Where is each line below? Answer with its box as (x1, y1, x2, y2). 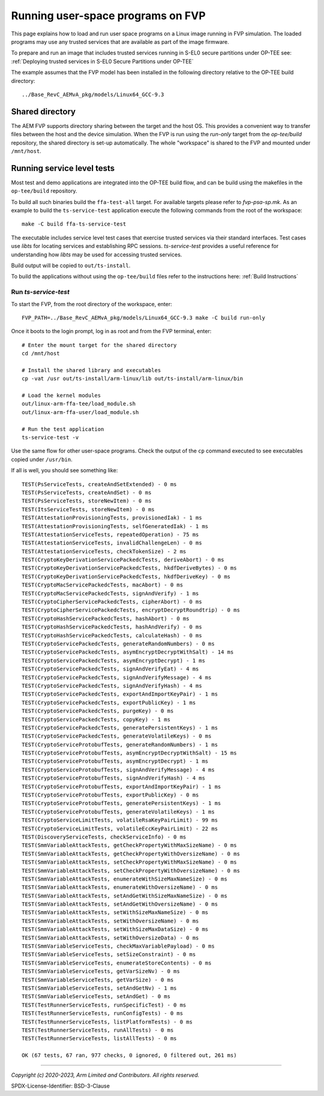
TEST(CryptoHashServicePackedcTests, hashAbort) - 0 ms (22, 615, 190, 622)
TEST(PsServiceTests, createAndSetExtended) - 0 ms (22, 481, 177, 487)
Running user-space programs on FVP (11, 9, 206, 22)
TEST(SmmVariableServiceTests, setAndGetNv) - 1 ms (22, 985, 177, 992)
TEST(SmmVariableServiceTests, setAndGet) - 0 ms (22, 993, 171, 1000)
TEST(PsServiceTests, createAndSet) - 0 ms (22, 489, 152, 496)
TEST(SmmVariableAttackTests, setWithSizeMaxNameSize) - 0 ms (22, 909, 209, 916)
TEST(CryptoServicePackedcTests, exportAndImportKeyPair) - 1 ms (22, 691, 218, 697)
